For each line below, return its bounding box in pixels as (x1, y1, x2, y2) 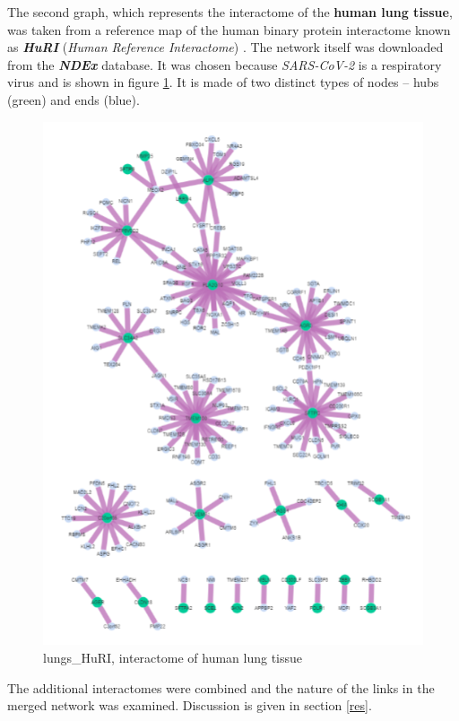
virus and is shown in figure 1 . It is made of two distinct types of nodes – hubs (7, 73, 439, 91)
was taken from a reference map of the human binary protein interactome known (7, 20, 451, 39)
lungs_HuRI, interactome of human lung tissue (43, 647, 303, 666)
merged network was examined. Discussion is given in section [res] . (7, 696, 372, 715)
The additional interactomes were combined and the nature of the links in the (7, 678, 435, 697)
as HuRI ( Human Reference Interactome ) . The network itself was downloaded (7, 38, 444, 56)
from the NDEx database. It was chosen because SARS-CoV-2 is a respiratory (7, 55, 442, 74)
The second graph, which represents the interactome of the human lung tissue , (7, 3, 453, 21)
